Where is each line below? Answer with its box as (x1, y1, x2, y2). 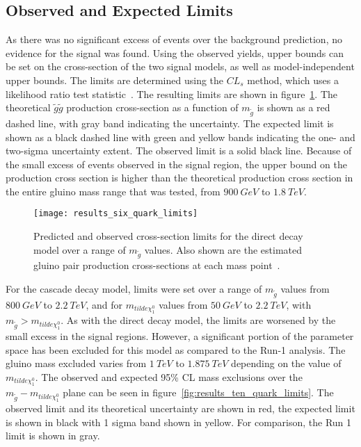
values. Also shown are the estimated (144, 242, 303, 257)
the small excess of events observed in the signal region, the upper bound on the (6, 156, 347, 171)
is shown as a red (257, 100, 330, 115)
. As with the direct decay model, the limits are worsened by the (61, 313, 336, 327)
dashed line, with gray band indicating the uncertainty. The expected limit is (6, 115, 334, 130)
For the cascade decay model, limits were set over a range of (6, 282, 262, 296)
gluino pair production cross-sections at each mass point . (33, 258, 280, 273)
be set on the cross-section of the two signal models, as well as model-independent (6, 59, 355, 74)
